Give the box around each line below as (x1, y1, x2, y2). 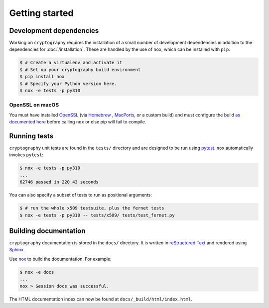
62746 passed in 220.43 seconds (19, 179, 99, 185)
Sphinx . (9, 247, 25, 253)
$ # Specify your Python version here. (19, 81, 117, 87)
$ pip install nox (19, 74, 65, 80)
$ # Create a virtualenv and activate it (19, 60, 123, 66)
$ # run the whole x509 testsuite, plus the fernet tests (19, 205, 164, 211)
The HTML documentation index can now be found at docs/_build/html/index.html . (9, 296, 192, 302)
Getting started (9, 7, 74, 18)
